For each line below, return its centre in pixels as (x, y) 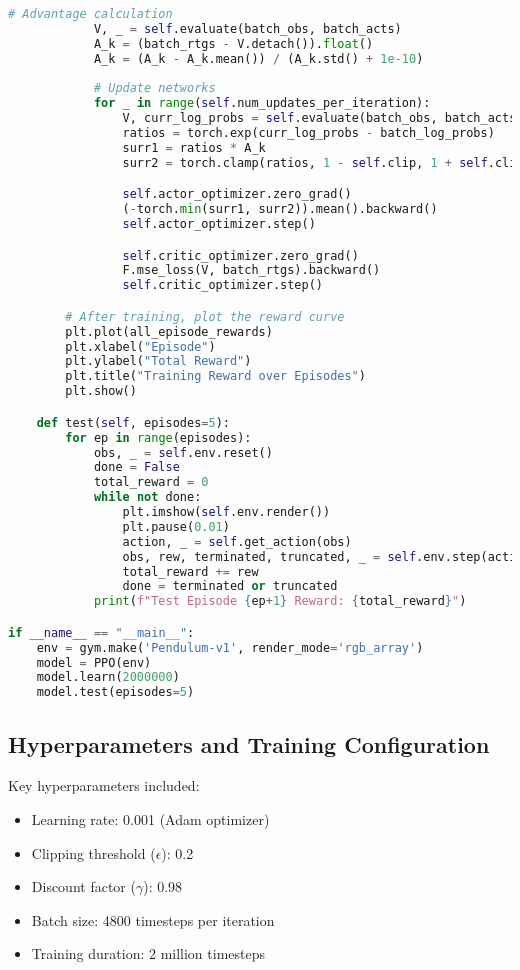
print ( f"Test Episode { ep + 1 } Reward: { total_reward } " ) (280, 601)
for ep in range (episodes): (158, 437)
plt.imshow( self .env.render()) (226, 512)
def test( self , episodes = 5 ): (133, 422)
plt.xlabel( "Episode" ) (140, 346)
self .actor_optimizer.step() (219, 224)
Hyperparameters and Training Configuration (249, 743)
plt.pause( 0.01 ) (176, 526)
